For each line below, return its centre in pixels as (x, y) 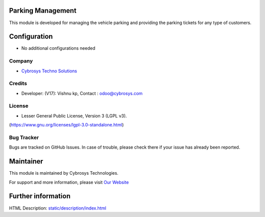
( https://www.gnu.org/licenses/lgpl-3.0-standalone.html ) (66, 125)
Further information (40, 196)
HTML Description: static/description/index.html (58, 208)
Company (21, 61)
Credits (18, 84)
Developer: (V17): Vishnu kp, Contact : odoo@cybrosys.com (82, 93)
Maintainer (26, 162)
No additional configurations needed (58, 48)
